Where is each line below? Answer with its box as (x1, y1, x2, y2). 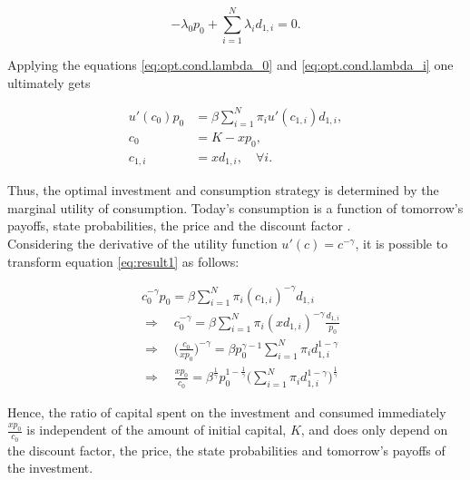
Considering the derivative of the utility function (7, 233, 278, 252)
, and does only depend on (300, 420, 448, 439)
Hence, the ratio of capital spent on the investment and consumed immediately (7, 402, 446, 421)
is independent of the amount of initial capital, (26, 420, 287, 439)
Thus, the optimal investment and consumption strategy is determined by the (7, 181, 439, 200)
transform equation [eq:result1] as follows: (7, 251, 240, 270)
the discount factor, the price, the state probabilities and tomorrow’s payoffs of (7, 440, 446, 459)
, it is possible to (355, 233, 448, 252)
